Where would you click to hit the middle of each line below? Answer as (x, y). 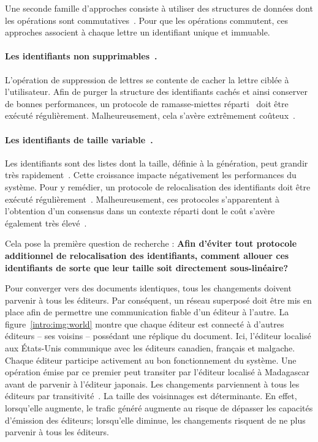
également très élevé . (46, 223)
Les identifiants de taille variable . (79, 139)
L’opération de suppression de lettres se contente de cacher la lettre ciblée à (147, 79)
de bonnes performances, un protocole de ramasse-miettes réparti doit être (147, 103)
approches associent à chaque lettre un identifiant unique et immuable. (138, 32)
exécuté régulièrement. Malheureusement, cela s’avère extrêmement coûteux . (150, 115)
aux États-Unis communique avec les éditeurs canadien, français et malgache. (150, 348)
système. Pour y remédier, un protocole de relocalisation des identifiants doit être (158, 186)
